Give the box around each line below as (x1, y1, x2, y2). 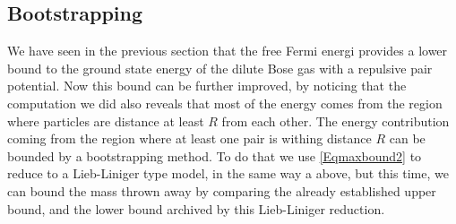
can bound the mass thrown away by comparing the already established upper (7, 181, 436, 200)
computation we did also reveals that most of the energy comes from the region (7, 93, 443, 112)
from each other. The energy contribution (221, 111, 450, 130)
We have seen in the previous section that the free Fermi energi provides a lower (7, 41, 448, 60)
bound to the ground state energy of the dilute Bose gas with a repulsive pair (7, 58, 433, 77)
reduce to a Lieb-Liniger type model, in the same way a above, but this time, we (7, 164, 449, 183)
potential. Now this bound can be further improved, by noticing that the (7, 76, 407, 95)
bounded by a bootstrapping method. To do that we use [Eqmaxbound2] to (7, 146, 422, 165)
